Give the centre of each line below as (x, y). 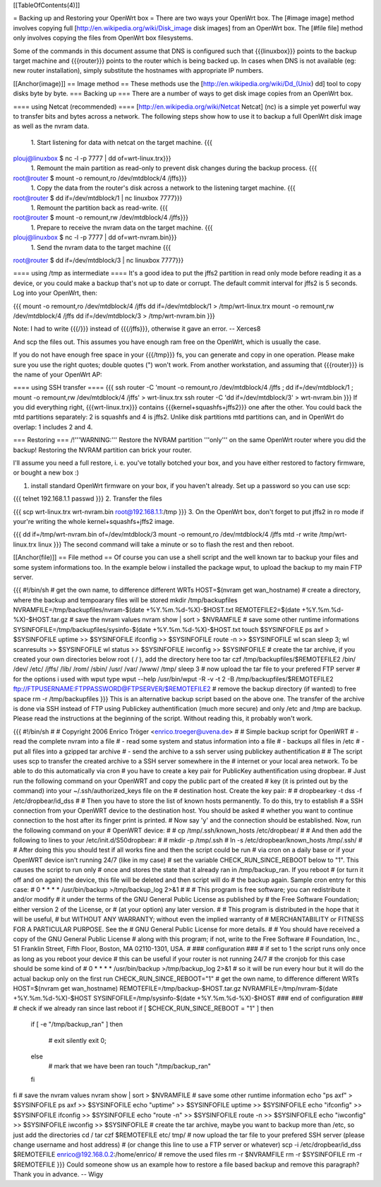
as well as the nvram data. (51, 126)
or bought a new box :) (46, 472)
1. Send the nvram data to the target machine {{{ (101, 247)
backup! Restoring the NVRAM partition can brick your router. (102, 450)
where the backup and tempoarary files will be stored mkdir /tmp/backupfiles (125, 600)
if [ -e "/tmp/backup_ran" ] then (77, 1025)
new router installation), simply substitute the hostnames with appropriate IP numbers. (138, 71)
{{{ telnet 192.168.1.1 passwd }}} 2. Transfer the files (87, 499)
